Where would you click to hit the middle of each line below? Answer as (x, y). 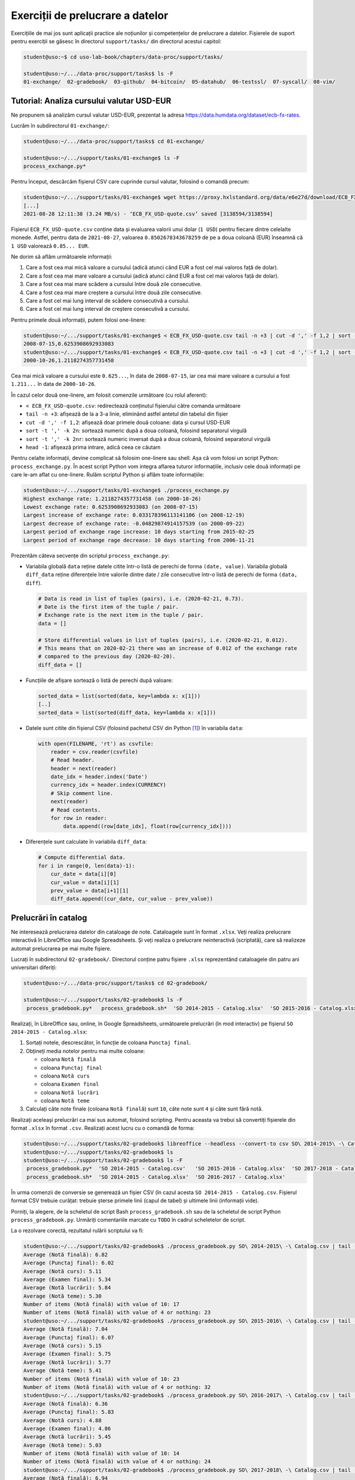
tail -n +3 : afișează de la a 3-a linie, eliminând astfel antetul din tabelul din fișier (127, 414)
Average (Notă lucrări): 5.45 (67, 1437)
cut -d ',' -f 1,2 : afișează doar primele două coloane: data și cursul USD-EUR (128, 422)
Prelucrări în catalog (49, 918)
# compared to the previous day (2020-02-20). (107, 657)
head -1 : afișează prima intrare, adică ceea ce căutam (93, 448)
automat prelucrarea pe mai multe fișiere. (61, 948)
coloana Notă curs (65, 1076)
